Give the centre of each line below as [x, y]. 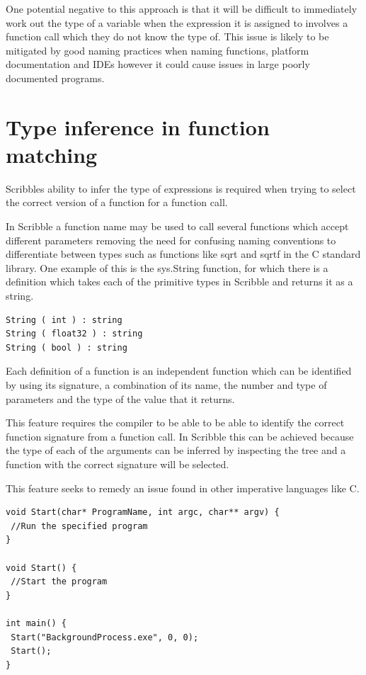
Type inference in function [138, 126]
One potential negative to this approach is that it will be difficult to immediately [182, 8]
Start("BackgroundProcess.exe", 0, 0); [105, 637]
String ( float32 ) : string [74, 334]
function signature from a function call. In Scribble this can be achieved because [180, 436]
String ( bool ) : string [67, 347]
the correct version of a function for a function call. [117, 202]
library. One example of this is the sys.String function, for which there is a [167, 267]
